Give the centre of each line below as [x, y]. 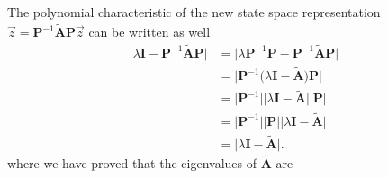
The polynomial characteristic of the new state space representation [194, 12]
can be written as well [149, 32]
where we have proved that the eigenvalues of [132, 163]
